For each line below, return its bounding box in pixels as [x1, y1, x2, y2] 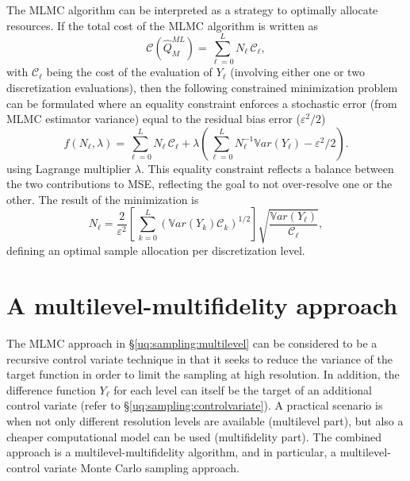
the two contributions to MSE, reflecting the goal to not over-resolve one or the [6, 175, 393, 192]
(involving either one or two [230, 63, 365, 80]
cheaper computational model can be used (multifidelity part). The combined [6, 428, 382, 444]
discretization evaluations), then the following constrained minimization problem [6, 79, 398, 95]
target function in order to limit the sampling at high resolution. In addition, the [6, 366, 400, 383]
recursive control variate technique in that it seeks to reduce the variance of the [6, 350, 393, 367]
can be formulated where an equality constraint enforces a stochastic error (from [6, 94, 397, 111]
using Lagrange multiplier [6, 160, 132, 176]
